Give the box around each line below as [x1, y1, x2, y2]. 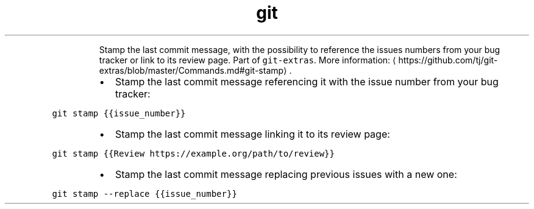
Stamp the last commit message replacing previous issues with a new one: [115, 168, 457, 180]
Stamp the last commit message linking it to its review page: [115, 127, 390, 140]
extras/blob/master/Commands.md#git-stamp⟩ [99, 65, 287, 76]
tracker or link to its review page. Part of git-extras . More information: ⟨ [99, 54, 396, 65]
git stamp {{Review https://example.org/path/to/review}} [52, 148, 335, 158]
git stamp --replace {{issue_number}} [52, 188, 237, 199]
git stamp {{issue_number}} [52, 108, 186, 118]
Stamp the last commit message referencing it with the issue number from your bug [115, 75, 499, 88]
